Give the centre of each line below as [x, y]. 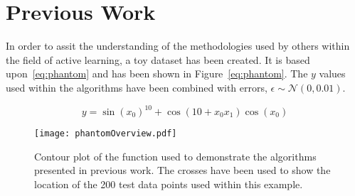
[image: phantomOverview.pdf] [106, 134]
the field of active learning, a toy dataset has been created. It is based [158, 59]
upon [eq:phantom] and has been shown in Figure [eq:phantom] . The [157, 73]
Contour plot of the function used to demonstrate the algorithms [175, 156]
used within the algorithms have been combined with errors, [137, 87]
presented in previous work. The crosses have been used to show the [182, 170]
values [332, 73]
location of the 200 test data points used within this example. [169, 184]
